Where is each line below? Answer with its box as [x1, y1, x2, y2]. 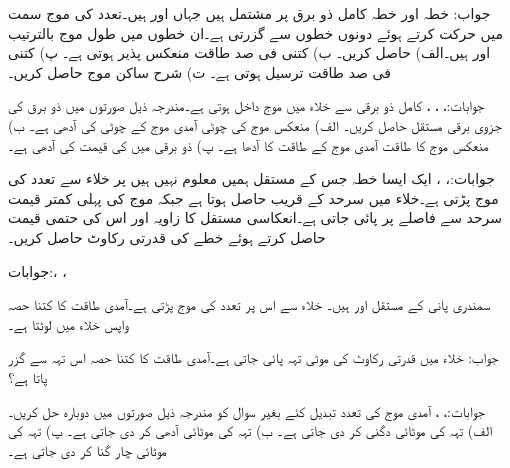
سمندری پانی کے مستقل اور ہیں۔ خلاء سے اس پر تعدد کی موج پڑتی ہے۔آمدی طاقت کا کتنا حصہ [8, 294, 491, 315]
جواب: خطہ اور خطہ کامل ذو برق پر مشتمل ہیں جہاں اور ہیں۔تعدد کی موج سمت [8, 3, 491, 23]
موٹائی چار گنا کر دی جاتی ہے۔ [8, 439, 167, 460]
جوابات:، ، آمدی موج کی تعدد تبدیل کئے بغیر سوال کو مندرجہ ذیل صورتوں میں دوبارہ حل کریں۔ [8, 400, 485, 421]
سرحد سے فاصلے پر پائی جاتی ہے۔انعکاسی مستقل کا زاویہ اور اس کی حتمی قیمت [8, 207, 503, 228]
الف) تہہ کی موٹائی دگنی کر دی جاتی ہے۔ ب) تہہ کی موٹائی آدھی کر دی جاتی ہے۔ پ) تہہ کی [8, 420, 493, 441]
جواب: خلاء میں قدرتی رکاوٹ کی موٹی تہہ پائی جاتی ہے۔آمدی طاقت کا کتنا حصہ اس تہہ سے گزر [8, 347, 499, 368]
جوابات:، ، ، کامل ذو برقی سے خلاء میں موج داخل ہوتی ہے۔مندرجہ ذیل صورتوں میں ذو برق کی [8, 95, 485, 116]
